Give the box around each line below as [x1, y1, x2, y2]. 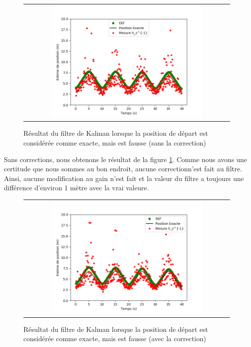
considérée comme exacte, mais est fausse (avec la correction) [23, 333, 206, 344]
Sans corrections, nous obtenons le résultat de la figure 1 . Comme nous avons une [4, 154, 247, 164]
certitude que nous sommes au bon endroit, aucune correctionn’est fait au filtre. [4, 164, 242, 174]
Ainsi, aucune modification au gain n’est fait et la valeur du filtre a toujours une [4, 173, 244, 183]
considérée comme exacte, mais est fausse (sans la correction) [23, 138, 206, 148]
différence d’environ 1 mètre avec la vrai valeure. [4, 183, 149, 193]
